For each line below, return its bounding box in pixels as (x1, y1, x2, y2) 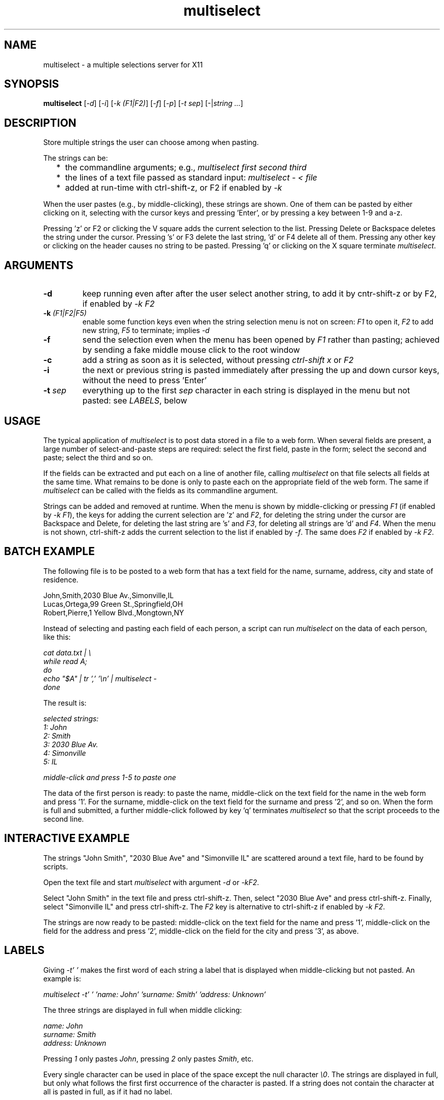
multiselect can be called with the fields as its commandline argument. (43, 486, 278, 495)
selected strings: (43, 714, 99, 723)
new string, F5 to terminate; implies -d (82, 326, 210, 335)
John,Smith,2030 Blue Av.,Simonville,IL (43, 591, 174, 600)
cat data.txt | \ (43, 648, 91, 657)
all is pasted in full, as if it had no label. (43, 1087, 172, 1096)
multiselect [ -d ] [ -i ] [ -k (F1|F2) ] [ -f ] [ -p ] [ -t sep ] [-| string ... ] (43, 99, 243, 108)
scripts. (43, 862, 68, 871)
